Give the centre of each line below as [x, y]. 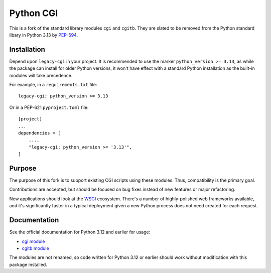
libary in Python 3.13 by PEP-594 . [43, 35]
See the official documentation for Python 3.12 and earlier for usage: [80, 232]
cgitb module [36, 248]
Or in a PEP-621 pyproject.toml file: [49, 107]
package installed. [28, 264]
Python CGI [34, 13]
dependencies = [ [39, 133]
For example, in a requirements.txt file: [53, 85]
